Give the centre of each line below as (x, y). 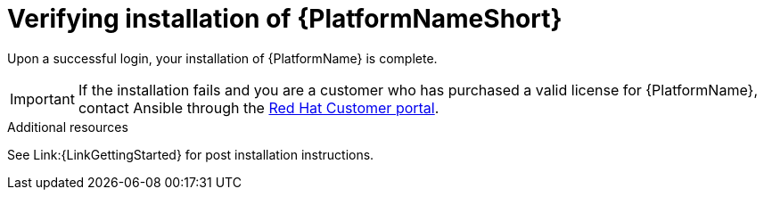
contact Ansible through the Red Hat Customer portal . (259, 107)
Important (42, 98)
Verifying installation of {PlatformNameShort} (285, 19)
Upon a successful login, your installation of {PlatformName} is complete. (222, 58)
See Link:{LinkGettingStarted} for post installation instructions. (191, 154)
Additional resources (68, 127)
